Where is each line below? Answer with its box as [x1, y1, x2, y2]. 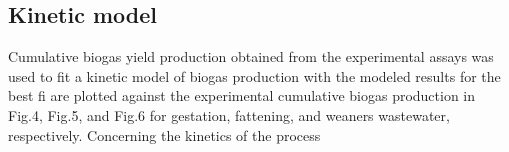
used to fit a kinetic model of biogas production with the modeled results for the [8, 65, 501, 86]
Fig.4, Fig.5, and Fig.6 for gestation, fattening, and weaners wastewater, [8, 104, 450, 125]
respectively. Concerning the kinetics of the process [8, 124, 321, 145]
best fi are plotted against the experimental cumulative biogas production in [8, 85, 476, 106]
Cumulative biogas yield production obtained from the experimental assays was [8, 46, 494, 67]
